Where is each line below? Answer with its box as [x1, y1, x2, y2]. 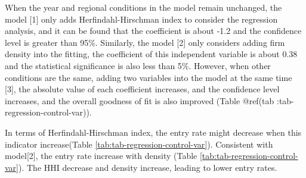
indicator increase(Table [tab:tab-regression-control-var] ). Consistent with [5, 138, 273, 150]
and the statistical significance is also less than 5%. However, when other [5, 59, 271, 71]
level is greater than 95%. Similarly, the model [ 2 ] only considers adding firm [5, 36, 285, 48]
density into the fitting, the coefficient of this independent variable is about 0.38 [5, 48, 298, 60]
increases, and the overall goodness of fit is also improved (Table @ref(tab [5, 94, 274, 107]
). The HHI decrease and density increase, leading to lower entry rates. [18, 161, 277, 173]
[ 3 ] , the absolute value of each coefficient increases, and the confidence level [5, 83, 280, 95]
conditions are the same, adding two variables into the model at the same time [5, 71, 292, 83]
